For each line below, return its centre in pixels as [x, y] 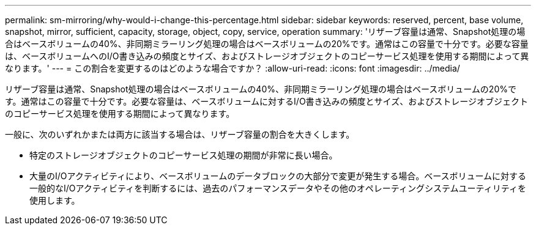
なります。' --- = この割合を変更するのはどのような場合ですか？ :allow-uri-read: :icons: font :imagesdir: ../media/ [233, 68]
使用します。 [55, 200]
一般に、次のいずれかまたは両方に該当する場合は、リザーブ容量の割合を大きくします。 [180, 134]
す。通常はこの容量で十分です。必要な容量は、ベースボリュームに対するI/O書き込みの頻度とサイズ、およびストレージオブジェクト [266, 101]
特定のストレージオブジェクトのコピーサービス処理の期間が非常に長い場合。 [184, 155]
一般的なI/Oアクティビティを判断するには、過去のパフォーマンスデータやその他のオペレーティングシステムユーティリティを [278, 188]
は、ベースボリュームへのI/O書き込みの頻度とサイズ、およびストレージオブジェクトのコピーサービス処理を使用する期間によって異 [267, 56]
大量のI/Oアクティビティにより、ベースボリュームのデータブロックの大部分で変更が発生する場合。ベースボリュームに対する [278, 176]
